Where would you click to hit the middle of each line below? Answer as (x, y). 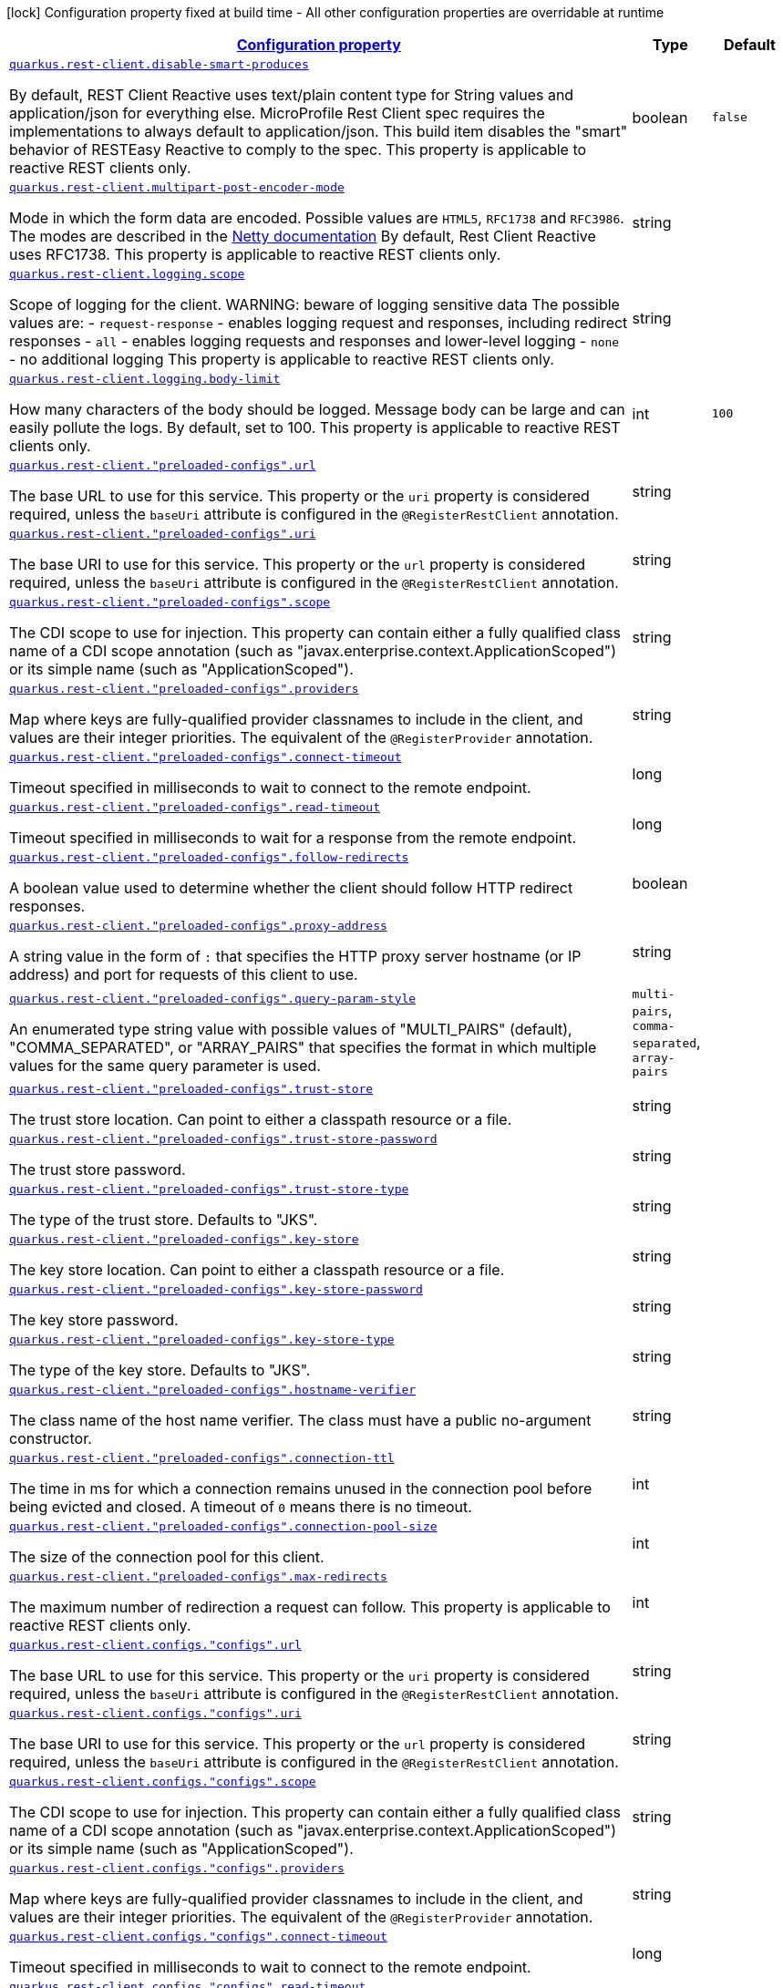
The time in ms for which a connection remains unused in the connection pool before (301, 1488)
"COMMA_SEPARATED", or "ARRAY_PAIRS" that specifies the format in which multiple (303, 1047)
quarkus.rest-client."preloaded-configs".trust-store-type (209, 1189)
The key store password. (94, 1320)
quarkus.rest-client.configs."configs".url (155, 1645)
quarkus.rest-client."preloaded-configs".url (163, 465)
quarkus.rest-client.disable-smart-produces (159, 64)
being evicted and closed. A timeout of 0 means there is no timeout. (241, 1507)
